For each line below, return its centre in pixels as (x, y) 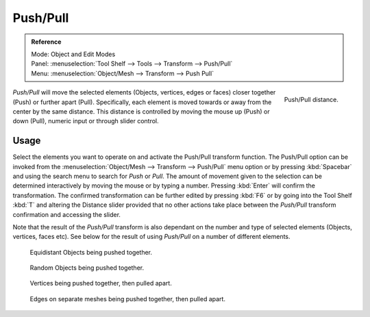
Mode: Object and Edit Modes (73, 54)
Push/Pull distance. (311, 99)
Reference (46, 42)
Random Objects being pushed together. (87, 268)
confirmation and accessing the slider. (67, 214)
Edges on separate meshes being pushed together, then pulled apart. (128, 299)
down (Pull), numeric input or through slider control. (86, 121)
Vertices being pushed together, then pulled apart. (101, 283)
